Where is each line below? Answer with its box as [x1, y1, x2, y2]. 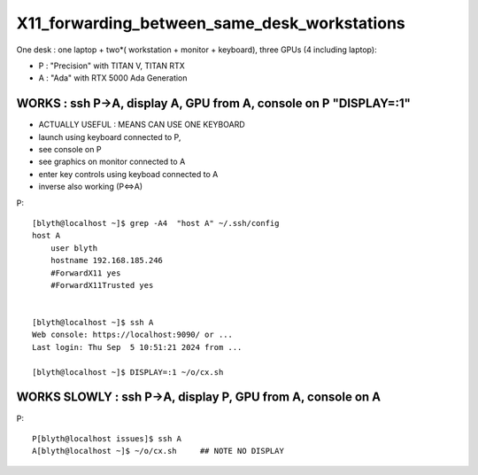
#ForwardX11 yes [50, 268, 121, 278]
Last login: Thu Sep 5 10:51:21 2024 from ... [32, 342, 243, 352]
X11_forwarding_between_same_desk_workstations [16, 13, 406, 33]
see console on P [38, 144, 102, 155]
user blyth [50, 243, 98, 253]
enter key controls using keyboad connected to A [38, 168, 219, 179]
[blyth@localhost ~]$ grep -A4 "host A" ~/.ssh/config [32, 218, 280, 228]
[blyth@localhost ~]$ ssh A [32, 317, 154, 328]
